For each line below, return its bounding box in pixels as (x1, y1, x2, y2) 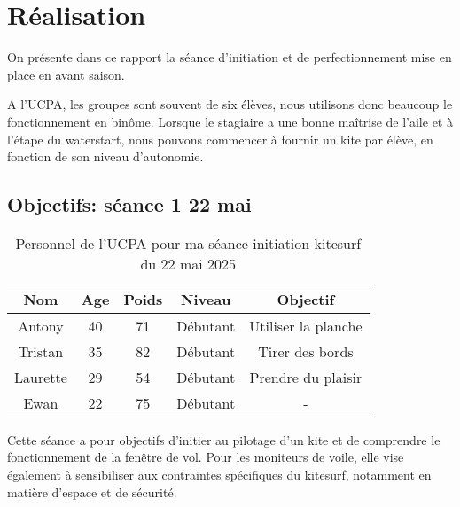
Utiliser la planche (249, 315, 363, 336)
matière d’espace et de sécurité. (7, 482, 177, 501)
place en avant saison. (7, 65, 125, 83)
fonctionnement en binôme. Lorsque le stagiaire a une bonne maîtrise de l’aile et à (7, 112, 453, 130)
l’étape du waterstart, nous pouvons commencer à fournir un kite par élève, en (7, 129, 433, 148)
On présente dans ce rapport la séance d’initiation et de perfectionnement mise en (7, 48, 452, 66)
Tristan (18, 340, 64, 362)
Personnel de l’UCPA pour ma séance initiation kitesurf (15, 232, 362, 253)
